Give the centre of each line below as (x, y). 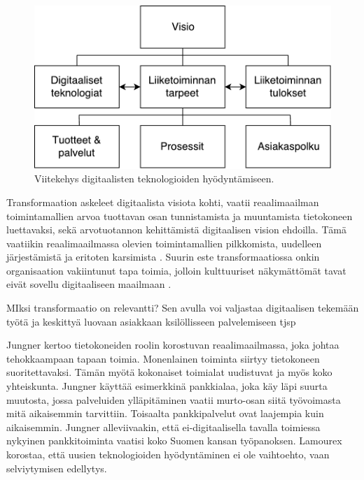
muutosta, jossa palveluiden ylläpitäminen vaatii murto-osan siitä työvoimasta (174, 399)
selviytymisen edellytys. (57, 468)
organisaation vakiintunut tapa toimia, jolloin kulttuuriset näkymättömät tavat (176, 270)
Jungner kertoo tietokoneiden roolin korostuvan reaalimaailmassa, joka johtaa (173, 345)
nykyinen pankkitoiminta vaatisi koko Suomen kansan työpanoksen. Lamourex (174, 441)
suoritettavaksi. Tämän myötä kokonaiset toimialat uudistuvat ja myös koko (169, 372)
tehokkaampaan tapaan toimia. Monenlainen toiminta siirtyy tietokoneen (163, 358)
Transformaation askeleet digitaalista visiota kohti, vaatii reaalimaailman (163, 202)
